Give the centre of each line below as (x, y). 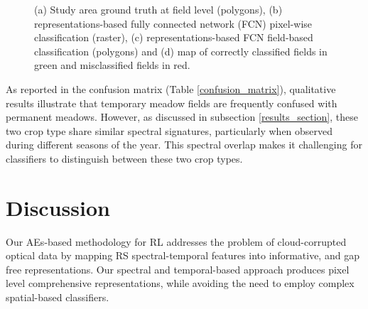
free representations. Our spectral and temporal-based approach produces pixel (178, 269)
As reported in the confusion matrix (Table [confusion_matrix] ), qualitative (171, 88)
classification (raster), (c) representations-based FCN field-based (174, 37)
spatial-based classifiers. (58, 297)
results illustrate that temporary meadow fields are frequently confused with (172, 103)
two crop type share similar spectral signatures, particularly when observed (169, 130)
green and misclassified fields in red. (112, 65)
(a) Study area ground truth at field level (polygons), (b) (158, 9)
